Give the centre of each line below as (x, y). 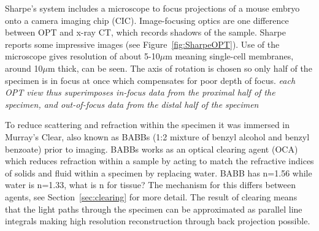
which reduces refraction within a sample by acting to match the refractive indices (159, 161)
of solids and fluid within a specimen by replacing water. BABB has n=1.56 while (159, 172)
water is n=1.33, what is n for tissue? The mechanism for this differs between (150, 185)
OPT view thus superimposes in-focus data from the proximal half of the (140, 92)
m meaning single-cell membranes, (229, 56)
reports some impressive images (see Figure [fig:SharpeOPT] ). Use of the (142, 44)
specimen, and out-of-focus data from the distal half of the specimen (132, 104)
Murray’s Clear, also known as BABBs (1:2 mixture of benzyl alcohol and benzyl (157, 136)
